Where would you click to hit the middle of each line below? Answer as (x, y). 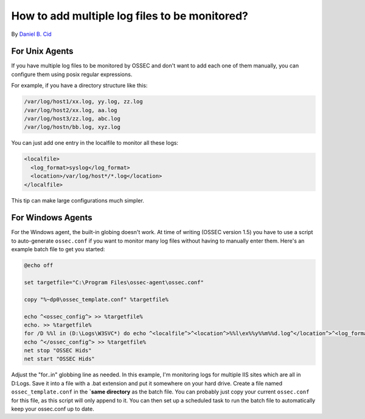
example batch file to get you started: (58, 249)
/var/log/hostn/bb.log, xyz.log (72, 127)
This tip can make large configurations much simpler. (78, 200)
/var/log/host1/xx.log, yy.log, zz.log (83, 102)
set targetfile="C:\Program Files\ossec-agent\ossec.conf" (114, 282)
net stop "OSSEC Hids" (58, 351)
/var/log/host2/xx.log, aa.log (71, 110)
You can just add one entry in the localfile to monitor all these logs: (95, 143)
